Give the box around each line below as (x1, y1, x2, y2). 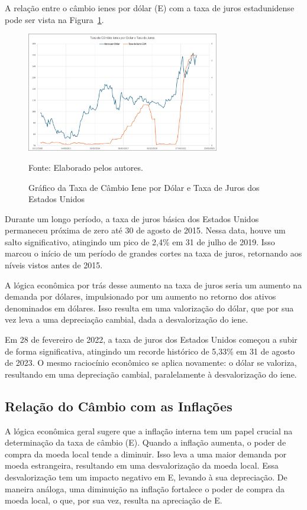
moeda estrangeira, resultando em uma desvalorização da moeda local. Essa (5, 459, 279, 472)
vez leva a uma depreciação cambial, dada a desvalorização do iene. (5, 313, 248, 326)
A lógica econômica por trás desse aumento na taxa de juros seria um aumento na (5, 278, 302, 291)
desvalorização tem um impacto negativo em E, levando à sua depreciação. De (5, 470, 287, 483)
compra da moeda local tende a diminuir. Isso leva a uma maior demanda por (5, 447, 287, 460)
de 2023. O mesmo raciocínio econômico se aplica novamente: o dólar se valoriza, (5, 356, 297, 369)
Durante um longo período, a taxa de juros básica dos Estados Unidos (5, 212, 259, 225)
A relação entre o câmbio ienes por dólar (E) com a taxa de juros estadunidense (5, 2, 295, 14)
